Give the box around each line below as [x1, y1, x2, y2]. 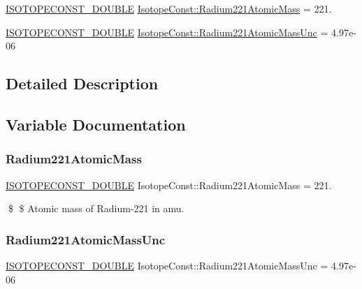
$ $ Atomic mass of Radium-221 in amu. [8, 201, 184, 216]
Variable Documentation [6, 113, 186, 135]
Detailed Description [6, 73, 159, 94]
